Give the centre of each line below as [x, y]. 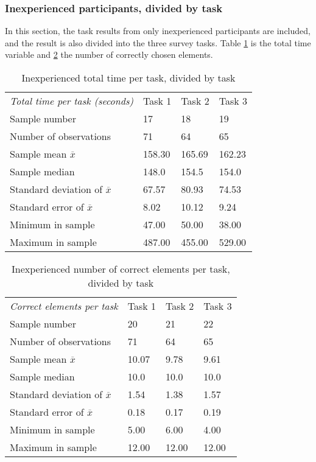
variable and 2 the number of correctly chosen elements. [109, 54]
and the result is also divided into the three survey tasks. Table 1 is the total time [158, 42]
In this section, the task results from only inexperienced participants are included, [158, 31]
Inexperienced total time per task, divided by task [128, 78]
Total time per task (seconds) [72, 101]
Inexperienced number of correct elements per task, [121, 269]
